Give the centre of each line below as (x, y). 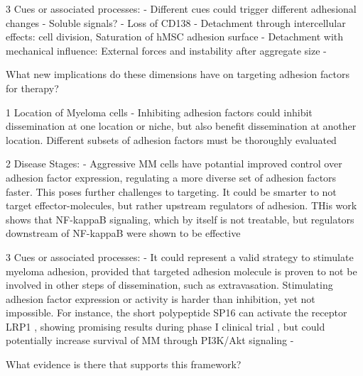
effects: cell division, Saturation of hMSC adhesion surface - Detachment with (175, 37)
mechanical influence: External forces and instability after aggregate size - (166, 50)
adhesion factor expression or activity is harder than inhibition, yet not (161, 298)
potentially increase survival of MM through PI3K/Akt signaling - (150, 340)
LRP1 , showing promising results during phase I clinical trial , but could (166, 326)
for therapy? (32, 88)
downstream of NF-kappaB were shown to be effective (123, 233)
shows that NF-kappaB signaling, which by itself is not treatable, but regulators (180, 219)
